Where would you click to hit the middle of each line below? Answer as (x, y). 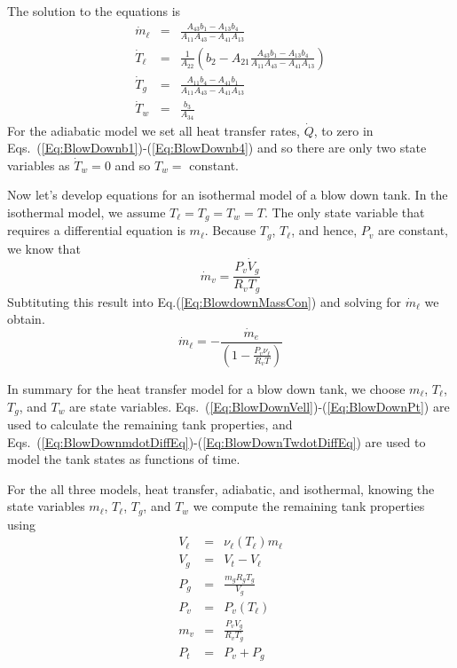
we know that (44, 248)
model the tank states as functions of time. (124, 459)
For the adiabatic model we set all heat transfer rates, (154, 130)
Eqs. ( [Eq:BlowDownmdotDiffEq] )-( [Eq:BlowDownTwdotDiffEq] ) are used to (217, 441)
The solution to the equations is (94, 11)
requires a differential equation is (96, 230)
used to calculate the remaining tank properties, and (150, 424)
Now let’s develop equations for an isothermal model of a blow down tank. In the (228, 195)
